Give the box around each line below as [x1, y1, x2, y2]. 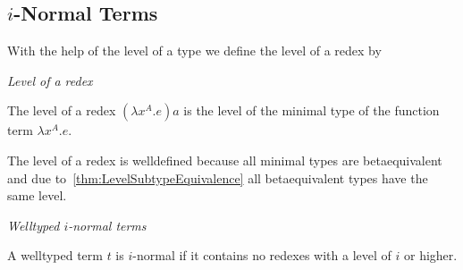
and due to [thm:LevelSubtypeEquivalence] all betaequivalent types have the [7, 168, 428, 187]
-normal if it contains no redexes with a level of [132, 246, 391, 265]
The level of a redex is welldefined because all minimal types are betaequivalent [7, 150, 442, 169]
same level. [7, 186, 67, 205]
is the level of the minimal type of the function [183, 101, 440, 120]
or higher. [404, 246, 458, 265]
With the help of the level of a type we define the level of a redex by [7, 41, 382, 60]
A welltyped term [7, 246, 103, 265]
